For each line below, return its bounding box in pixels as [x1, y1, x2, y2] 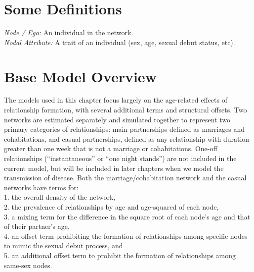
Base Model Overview [4, 66, 157, 86]
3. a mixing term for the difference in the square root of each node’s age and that [4, 211, 251, 221]
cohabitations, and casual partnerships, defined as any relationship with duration [4, 133, 250, 144]
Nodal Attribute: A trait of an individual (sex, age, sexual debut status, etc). [4, 37, 235, 47]
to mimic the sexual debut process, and [4, 240, 123, 251]
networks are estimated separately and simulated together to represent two [4, 114, 230, 124]
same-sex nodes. [4, 260, 52, 270]
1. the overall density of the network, [4, 192, 116, 202]
